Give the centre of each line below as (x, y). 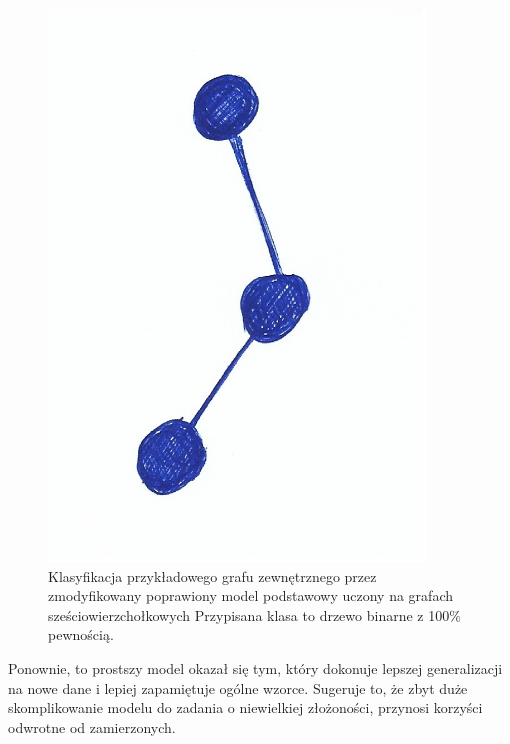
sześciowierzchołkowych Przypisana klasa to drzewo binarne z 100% (254, 614)
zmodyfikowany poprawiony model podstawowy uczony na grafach (251, 595)
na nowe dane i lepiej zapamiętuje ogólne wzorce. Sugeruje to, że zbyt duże (238, 687)
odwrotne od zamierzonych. (92, 726)
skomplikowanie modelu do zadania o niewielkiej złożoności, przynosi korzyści (245, 707)
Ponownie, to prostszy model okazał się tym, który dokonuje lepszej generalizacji (255, 668)
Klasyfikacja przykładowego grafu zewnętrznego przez (212, 575)
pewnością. (81, 634)
